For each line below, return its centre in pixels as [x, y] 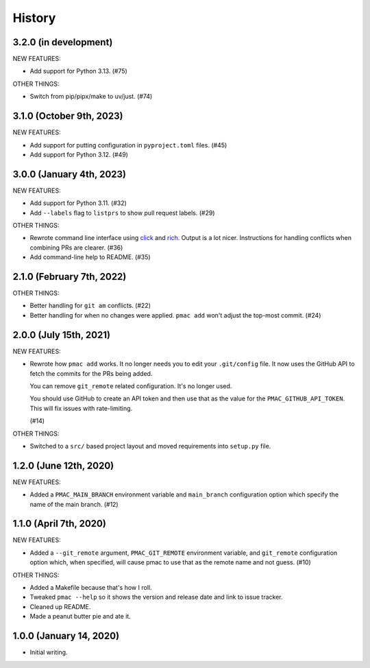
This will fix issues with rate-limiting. [81, 408]
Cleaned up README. [60, 606]
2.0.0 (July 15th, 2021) [62, 335]
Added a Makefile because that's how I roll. [91, 588]
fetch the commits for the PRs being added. [91, 373]
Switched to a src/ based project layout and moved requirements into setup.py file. [150, 446]
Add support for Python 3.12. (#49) [79, 154]
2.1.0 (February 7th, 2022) [70, 277]
